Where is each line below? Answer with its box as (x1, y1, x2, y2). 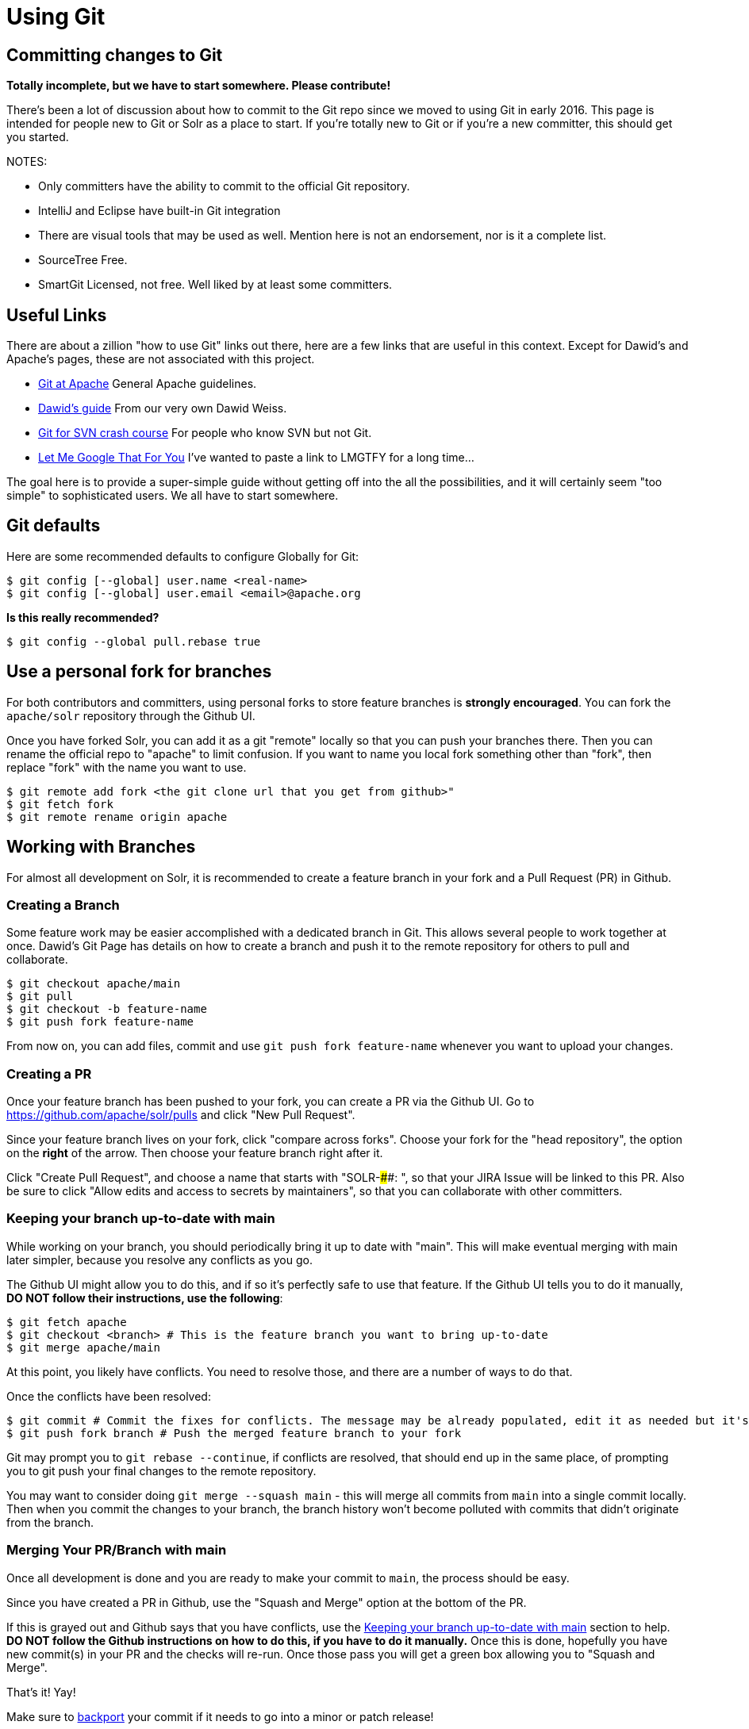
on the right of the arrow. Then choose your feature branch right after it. (6, 1146, 383, 1160)
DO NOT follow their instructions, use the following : (6, 1290, 283, 1305)
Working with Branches (6, 837, 196, 857)
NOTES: (6, 155, 48, 169)
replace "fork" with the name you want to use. (6, 760, 247, 774)
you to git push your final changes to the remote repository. (6, 1463, 317, 1478)
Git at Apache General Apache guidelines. (38, 377, 257, 391)
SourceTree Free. (38, 253, 128, 267)
